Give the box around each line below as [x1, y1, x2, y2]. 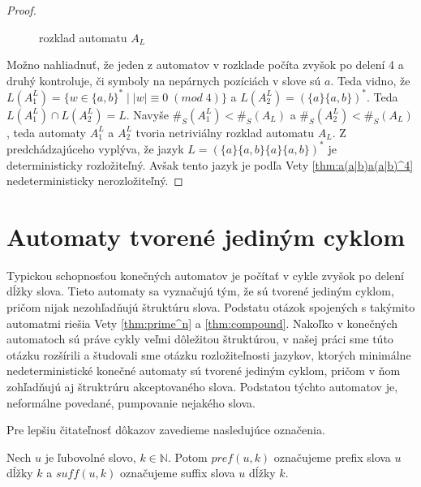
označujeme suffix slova [119, 464, 235, 481]
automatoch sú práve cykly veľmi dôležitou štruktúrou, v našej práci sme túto [6, 330, 393, 347]
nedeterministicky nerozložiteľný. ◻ [6, 172, 183, 189]
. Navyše [126, 106, 169, 123]
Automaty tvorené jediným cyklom [6, 219, 405, 252]
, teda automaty [6, 123, 86, 140]
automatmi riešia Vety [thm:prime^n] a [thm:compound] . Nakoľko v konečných [6, 314, 398, 331]
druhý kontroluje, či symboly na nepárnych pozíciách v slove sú [6, 71, 321, 88]
